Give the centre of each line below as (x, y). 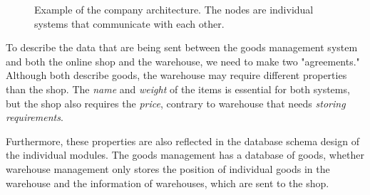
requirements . (35, 117)
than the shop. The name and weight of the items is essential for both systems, (178, 89)
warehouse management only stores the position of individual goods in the (168, 168)
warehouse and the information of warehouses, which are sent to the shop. (168, 183)
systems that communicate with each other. (129, 23)
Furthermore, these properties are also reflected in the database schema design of (183, 141)
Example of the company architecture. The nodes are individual (174, 9)
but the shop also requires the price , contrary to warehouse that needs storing (176, 103)
